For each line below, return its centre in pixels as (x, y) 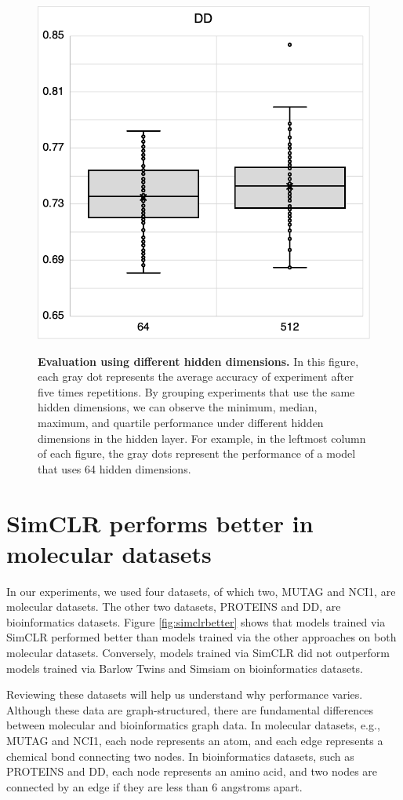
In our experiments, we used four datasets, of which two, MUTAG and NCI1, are (201, 591)
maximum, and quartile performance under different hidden (181, 422)
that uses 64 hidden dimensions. (114, 468)
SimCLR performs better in (160, 522)
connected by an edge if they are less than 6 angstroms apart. (154, 786)
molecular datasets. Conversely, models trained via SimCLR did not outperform (198, 653)
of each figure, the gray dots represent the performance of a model (197, 453)
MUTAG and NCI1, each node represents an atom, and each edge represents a (195, 740)
